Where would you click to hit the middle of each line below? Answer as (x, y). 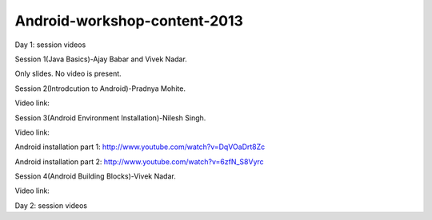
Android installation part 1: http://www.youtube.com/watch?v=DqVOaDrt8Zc (140, 147)
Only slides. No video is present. (68, 74)
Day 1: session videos (50, 45)
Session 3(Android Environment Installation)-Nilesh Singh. (110, 118)
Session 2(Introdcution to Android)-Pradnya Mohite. (100, 88)
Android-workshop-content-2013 (129, 21)
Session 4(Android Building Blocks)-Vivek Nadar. (95, 176)
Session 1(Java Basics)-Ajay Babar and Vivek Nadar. (101, 59)
